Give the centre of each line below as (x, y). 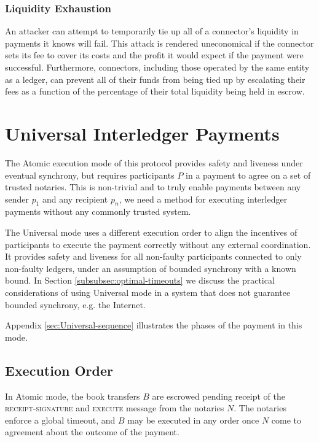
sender (17, 199)
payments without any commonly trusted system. (98, 211)
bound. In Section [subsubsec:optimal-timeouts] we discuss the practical (140, 280)
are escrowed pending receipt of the (219, 396)
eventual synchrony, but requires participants (90, 175)
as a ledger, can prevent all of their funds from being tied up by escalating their (155, 79)
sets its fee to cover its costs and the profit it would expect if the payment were (154, 55)
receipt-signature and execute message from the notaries (115, 408)
